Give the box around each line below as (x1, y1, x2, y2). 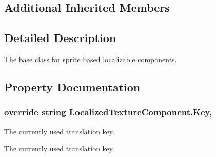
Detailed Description (4, 30, 116, 46)
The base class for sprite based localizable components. (4, 53, 177, 64)
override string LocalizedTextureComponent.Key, (4, 106, 212, 119)
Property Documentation (4, 78, 141, 94)
